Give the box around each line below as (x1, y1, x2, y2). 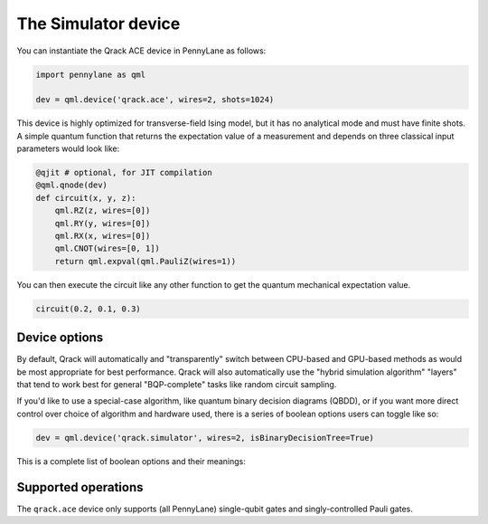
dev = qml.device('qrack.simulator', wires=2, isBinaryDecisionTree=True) (35, 433, 375, 443)
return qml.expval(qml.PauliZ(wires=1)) (54, 256, 237, 266)
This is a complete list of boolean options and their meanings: (16, 455, 246, 466)
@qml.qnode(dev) (35, 180, 108, 190)
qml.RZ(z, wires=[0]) (54, 205, 151, 216)
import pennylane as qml (35, 69, 146, 80)
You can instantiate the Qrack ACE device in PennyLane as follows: (16, 45, 267, 56)
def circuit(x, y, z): (35, 193, 136, 203)
